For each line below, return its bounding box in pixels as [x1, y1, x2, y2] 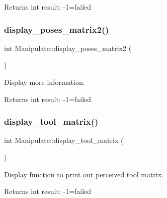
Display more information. [4, 77, 85, 87]
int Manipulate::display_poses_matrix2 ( [4, 42, 132, 53]
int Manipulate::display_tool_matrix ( [4, 135, 124, 145]
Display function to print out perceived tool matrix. [4, 169, 163, 179]
